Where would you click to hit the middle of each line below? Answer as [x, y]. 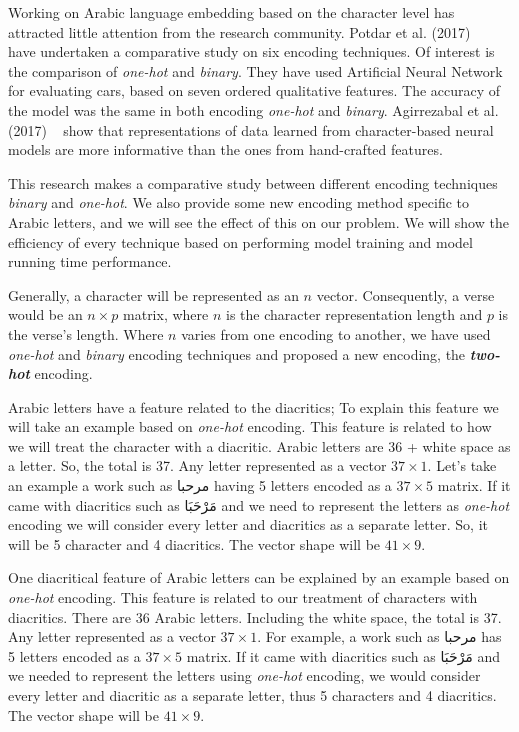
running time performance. [90, 261]
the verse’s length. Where [86, 333]
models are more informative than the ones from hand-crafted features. [225, 149]
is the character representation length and [354, 314]
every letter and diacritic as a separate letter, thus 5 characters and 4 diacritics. [252, 695]
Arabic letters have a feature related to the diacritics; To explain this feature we [253, 406]
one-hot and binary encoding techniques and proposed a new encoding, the [237, 353]
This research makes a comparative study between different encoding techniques [253, 182]
